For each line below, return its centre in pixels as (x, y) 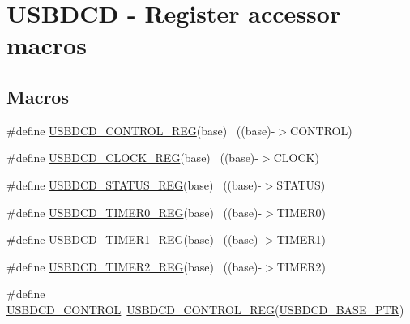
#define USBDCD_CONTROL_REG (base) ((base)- (141, 130)
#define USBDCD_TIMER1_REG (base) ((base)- (135, 239)
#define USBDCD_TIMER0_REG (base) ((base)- (135, 212)
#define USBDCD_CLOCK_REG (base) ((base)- (132, 158)
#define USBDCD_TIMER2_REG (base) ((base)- (135, 266)
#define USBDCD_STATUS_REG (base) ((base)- (134, 184)
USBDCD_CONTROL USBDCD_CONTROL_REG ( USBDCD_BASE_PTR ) (205, 309)
